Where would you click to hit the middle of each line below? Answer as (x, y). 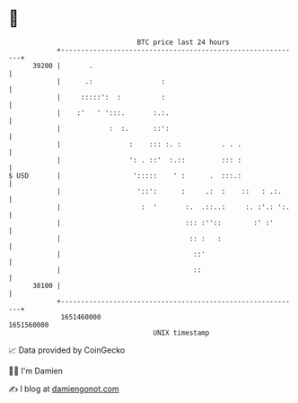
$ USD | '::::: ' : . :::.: (125, 175)
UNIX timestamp (181, 333)
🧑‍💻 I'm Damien (36, 371)
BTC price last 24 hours (183, 42)
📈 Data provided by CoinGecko (67, 350)
